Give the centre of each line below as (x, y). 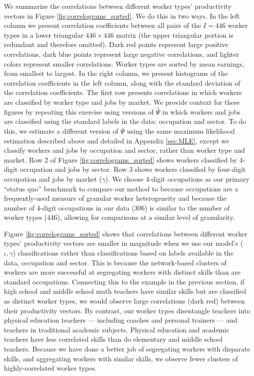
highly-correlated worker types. (50, 368)
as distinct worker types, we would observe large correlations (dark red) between (125, 301)
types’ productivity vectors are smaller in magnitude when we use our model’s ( (124, 243)
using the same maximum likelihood (181, 130)
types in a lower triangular (44, 35)
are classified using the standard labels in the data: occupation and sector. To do (125, 121)
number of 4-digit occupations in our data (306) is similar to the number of (117, 207)
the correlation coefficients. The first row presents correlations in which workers (123, 92)
